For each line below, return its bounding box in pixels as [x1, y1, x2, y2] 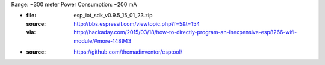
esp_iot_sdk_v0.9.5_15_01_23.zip [73, 12, 153, 19]
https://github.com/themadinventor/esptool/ [73, 48, 183, 55]
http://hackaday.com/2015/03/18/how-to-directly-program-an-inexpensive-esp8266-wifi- [73, 29, 297, 36]
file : [26, 12, 37, 19]
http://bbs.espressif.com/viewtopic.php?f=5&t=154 [73, 20, 200, 27]
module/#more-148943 [73, 37, 132, 45]
